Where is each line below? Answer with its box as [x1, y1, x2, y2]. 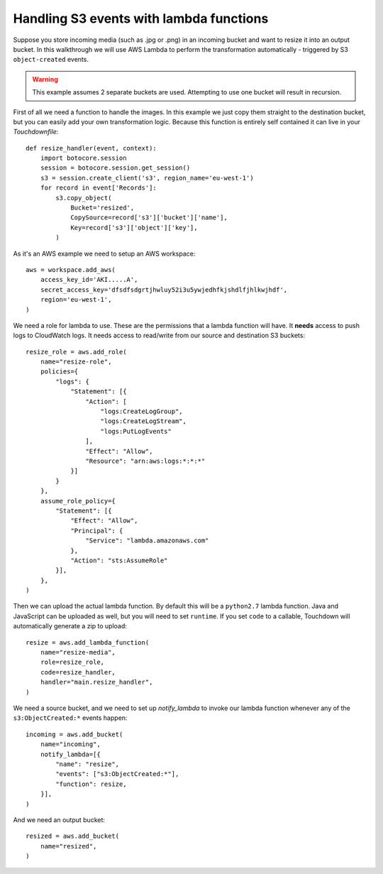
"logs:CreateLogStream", [100, 417, 187, 425]
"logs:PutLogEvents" [100, 427, 172, 435]
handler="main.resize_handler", [40, 678, 153, 687]
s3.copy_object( [55, 194, 112, 202]
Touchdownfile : [13, 128, 59, 136]
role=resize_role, [40, 658, 105, 667]
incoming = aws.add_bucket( [26, 730, 123, 738]
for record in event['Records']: [40, 184, 157, 192]
